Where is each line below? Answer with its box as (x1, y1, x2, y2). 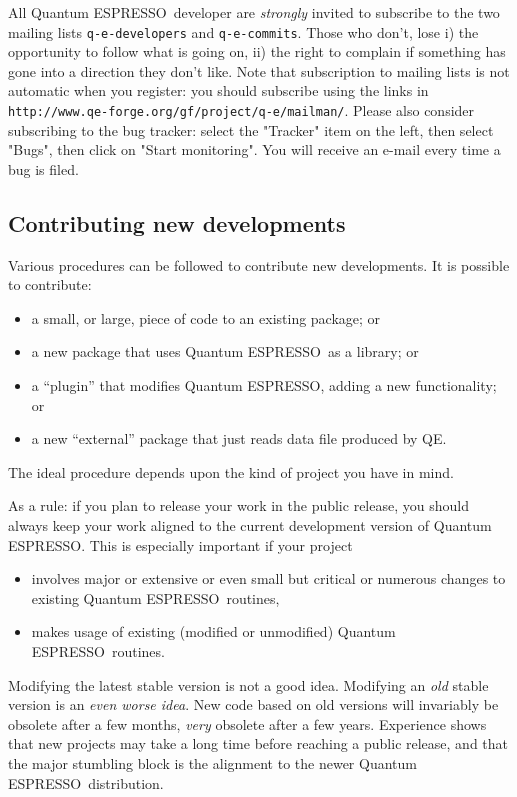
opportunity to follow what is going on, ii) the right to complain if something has (8, 41, 506, 62)
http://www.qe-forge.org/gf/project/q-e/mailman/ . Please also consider (8, 100, 475, 121)
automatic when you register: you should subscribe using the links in (8, 80, 429, 101)
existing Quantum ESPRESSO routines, (31, 587, 280, 608)
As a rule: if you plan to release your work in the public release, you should (8, 495, 469, 516)
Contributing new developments (8, 207, 346, 238)
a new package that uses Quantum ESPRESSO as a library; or (31, 341, 419, 362)
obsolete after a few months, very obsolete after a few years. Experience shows (8, 713, 487, 734)
